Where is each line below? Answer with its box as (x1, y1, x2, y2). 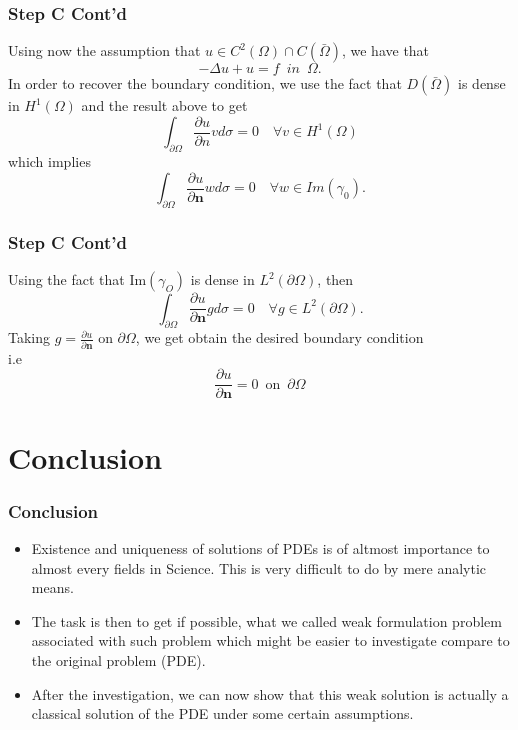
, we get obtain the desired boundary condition (135, 327, 424, 348)
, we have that (341, 40, 430, 61)
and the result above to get (81, 95, 248, 116)
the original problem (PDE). (31, 649, 206, 670)
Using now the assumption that (8, 40, 201, 61)
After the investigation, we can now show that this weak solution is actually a (31, 683, 509, 704)
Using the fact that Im (8, 269, 147, 290)
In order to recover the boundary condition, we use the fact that (8, 73, 402, 94)
